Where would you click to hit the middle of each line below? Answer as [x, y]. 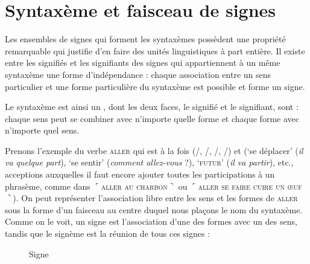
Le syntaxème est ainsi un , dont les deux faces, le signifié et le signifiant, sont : [152, 107]
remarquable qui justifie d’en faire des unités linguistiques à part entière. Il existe [155, 50]
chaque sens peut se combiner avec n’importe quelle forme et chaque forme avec [152, 118]
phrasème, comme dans [48, 186]
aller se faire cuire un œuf [250, 186]
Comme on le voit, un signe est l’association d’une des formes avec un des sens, [151, 221]
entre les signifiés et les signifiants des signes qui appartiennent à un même [143, 63]
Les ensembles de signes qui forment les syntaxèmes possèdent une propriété [145, 39]
